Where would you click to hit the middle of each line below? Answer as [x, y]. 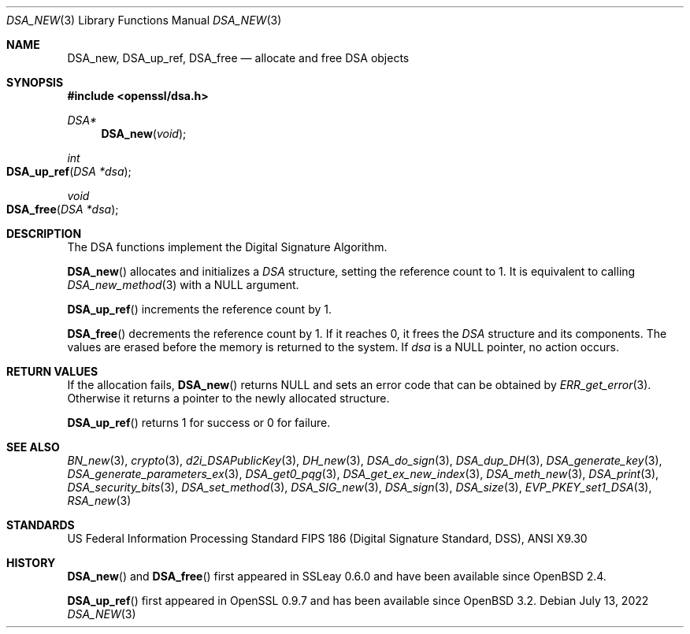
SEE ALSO [33, 447]
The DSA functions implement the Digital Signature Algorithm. [227, 247]
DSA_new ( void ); [144, 133]
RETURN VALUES [52, 371]
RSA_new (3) [99, 501]
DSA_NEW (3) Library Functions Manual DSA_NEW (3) [144, 20]
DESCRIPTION [44, 234]
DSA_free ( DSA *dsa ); [63, 209]
